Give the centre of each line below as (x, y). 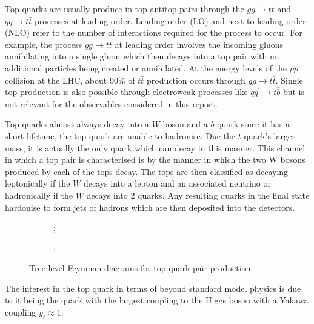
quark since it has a (254, 124)
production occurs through (196, 80)
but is (294, 92)
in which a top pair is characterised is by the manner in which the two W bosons (155, 160)
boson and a (185, 124)
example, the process (43, 44)
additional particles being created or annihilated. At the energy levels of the (146, 68)
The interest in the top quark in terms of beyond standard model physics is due (153, 288)
